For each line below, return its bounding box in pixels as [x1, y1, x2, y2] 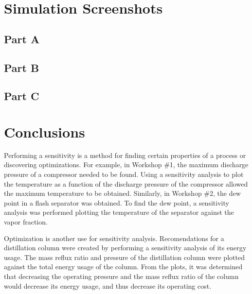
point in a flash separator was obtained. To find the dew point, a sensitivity [4, 197, 229, 208]
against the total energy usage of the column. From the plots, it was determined [4, 261, 243, 272]
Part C [4, 88, 39, 104]
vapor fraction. [4, 217, 48, 226]
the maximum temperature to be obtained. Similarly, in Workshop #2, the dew [4, 188, 241, 198]
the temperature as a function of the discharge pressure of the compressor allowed [4, 178, 248, 189]
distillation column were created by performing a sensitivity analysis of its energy [4, 242, 247, 253]
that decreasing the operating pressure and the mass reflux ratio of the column [4, 271, 239, 281]
